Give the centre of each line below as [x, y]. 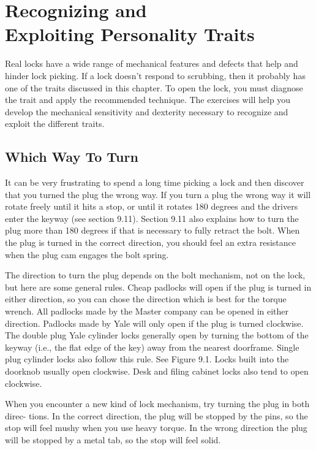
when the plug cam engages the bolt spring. [87, 254]
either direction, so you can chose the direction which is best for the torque [146, 299]
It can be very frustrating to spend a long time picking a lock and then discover [155, 182]
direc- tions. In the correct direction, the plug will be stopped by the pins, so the [156, 415]
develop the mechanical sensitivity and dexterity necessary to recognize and [147, 111]
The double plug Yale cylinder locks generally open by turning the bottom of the [157, 335]
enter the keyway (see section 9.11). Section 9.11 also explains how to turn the [152, 218]
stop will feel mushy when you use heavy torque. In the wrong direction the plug [156, 428]
